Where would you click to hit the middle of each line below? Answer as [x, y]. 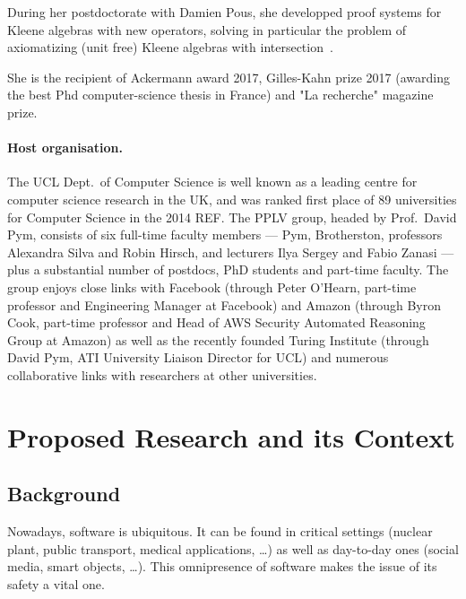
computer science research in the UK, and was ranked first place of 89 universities [232, 199]
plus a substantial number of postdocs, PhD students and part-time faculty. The [228, 269]
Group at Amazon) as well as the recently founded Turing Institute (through [218, 339]
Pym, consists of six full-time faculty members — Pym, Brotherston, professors [225, 234]
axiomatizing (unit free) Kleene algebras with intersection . [170, 47]
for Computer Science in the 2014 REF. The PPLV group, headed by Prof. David [232, 217]
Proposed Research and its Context [231, 436]
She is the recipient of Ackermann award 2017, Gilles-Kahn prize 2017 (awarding [229, 77]
